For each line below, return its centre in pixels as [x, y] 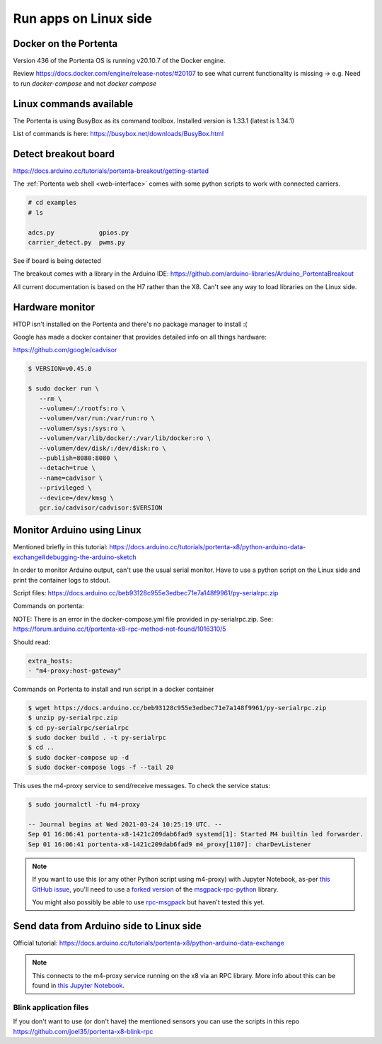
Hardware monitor [54, 307]
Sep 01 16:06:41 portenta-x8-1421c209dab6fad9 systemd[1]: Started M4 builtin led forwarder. [196, 834]
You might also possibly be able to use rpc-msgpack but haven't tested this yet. [149, 902]
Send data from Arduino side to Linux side [107, 926]
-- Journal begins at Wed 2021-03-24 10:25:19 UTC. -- [125, 824]
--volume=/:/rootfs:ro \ [82, 408]
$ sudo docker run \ [63, 389]
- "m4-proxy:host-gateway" [75, 670]
